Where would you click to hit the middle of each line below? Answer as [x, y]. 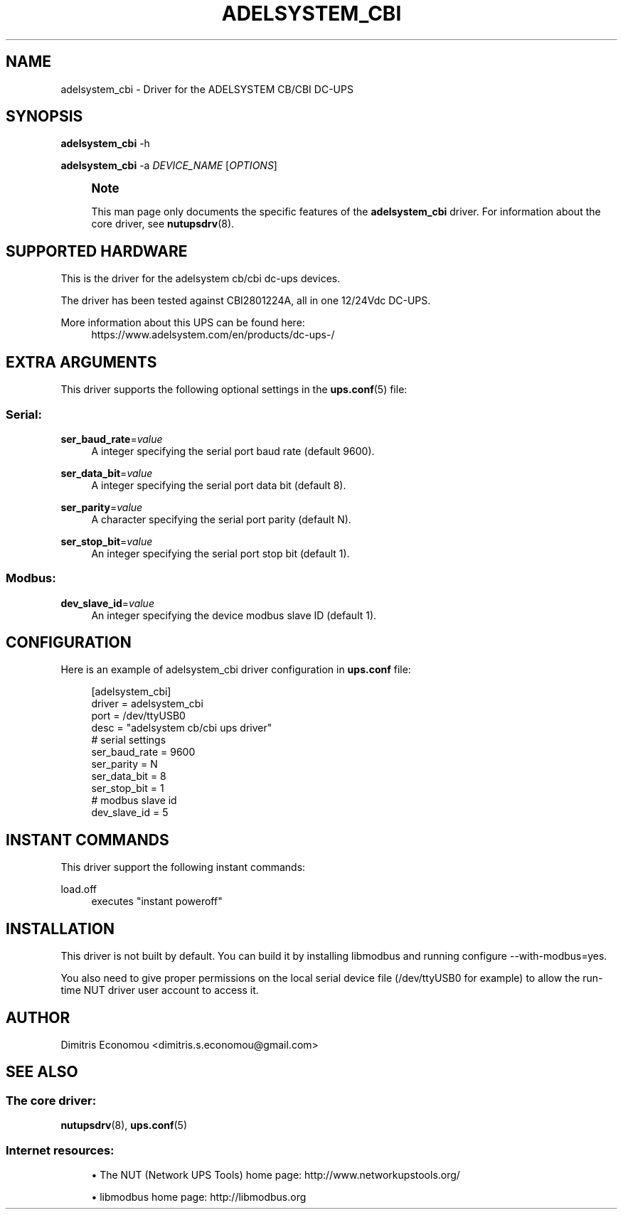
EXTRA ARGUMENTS [81, 362]
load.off [79, 889]
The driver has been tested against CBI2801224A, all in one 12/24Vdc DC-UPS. [246, 301]
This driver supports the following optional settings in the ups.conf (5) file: [234, 390]
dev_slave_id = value [107, 603]
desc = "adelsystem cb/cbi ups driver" [182, 728]
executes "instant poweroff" [157, 901]
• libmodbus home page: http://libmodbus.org [199, 1197]
